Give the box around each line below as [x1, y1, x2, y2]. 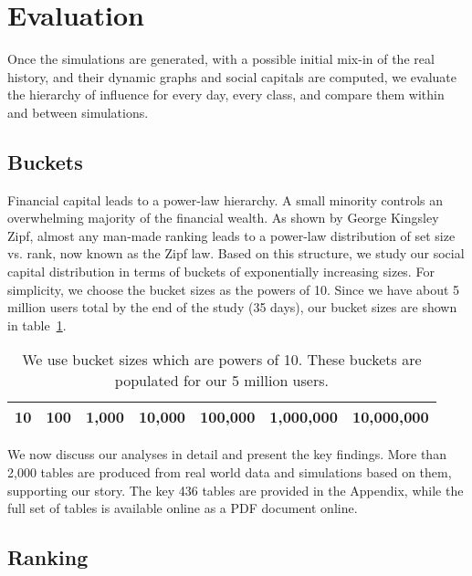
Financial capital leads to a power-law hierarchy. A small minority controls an [7, 190, 444, 209]
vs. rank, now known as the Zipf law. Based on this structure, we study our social [7, 244, 465, 263]
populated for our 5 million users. [114, 370, 329, 392]
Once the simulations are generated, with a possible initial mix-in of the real [7, 49, 435, 68]
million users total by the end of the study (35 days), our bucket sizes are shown [7, 298, 457, 317]
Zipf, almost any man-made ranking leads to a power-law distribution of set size [7, 225, 456, 245]
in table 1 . [7, 315, 67, 334]
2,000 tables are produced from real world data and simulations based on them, [7, 463, 452, 482]
